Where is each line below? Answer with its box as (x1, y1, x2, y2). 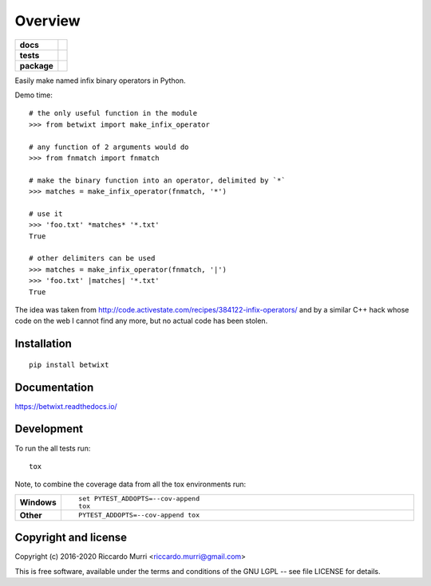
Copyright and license (14, 531, 128, 545)
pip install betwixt (29, 360, 109, 369)
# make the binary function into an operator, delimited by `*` (29, 175, 287, 185)
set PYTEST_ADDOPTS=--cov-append (78, 494, 200, 502)
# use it (29, 209, 63, 218)
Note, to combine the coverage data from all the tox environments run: (14, 479, 247, 490)
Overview (14, 12, 81, 29)
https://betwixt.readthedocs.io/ (14, 401, 117, 411)
